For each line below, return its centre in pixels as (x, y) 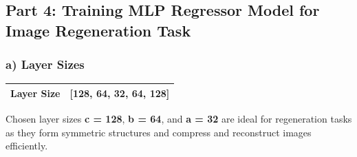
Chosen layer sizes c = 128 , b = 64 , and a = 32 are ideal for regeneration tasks (179, 118)
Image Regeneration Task (98, 30)
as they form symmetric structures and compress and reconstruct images (159, 132)
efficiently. (27, 146)
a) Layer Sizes (45, 64)
